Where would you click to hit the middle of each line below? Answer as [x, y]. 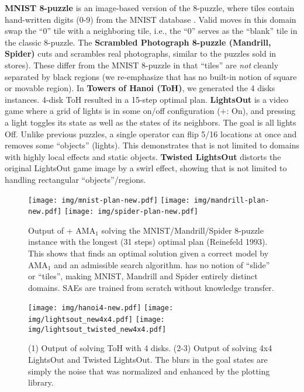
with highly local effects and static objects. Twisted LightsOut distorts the [143, 156]
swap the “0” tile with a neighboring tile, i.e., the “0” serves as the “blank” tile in [151, 31]
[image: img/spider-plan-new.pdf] [131, 212]
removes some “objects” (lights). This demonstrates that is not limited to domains [152, 145]
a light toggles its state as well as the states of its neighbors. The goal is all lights [151, 122]
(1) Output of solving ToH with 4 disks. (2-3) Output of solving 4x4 [150, 348]
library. [41, 382]
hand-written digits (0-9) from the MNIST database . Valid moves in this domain [151, 19]
